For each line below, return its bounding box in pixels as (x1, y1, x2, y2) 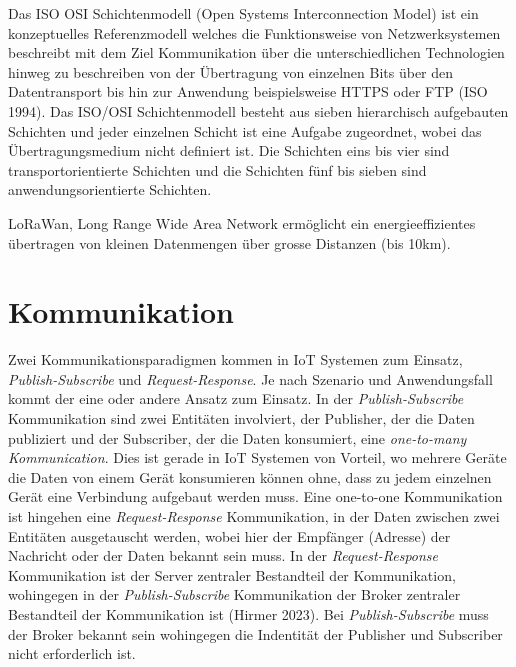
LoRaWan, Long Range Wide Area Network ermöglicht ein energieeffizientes (8, 212, 476, 233)
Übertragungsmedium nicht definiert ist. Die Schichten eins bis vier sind (8, 140, 450, 161)
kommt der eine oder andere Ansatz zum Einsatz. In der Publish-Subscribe (8, 388, 464, 409)
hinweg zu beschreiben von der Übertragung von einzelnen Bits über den (8, 61, 454, 82)
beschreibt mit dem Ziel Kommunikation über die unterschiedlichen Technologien (8, 42, 505, 63)
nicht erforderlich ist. (8, 643, 136, 664)
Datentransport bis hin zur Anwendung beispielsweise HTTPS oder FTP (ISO (8, 81, 488, 102)
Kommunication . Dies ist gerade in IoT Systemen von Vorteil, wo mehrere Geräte (8, 447, 507, 468)
